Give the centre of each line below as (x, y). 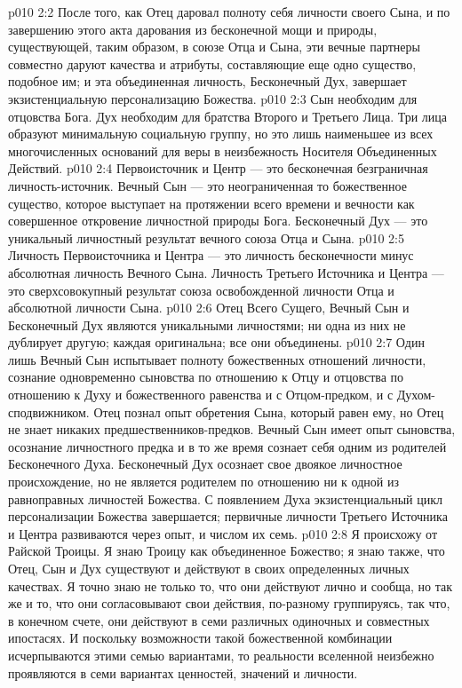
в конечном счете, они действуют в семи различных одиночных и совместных (219, 620)
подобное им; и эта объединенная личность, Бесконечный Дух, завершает (207, 81)
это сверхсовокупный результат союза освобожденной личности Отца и (201, 290)
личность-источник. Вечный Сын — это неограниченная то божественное (207, 185)
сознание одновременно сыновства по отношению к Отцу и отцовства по (206, 377)
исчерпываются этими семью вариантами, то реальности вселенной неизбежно (221, 655)
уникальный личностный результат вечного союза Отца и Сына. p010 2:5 (206, 237)
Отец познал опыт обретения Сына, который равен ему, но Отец (269, 411)
